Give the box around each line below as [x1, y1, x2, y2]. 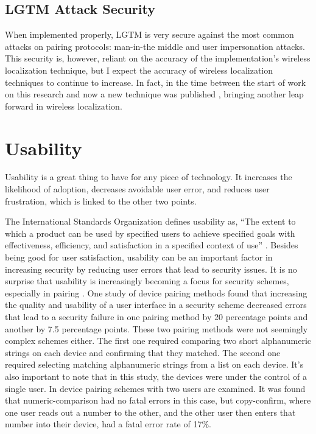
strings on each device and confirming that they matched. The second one [5, 346, 281, 359]
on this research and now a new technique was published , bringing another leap [5, 88, 304, 100]
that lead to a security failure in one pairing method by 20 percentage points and [5, 310, 308, 323]
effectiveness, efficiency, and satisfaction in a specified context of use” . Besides [5, 239, 298, 251]
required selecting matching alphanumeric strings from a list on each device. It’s [5, 358, 304, 371]
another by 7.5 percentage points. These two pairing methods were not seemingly [5, 322, 308, 335]
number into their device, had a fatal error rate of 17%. [5, 418, 211, 430]
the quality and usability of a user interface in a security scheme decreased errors [5, 298, 307, 311]
